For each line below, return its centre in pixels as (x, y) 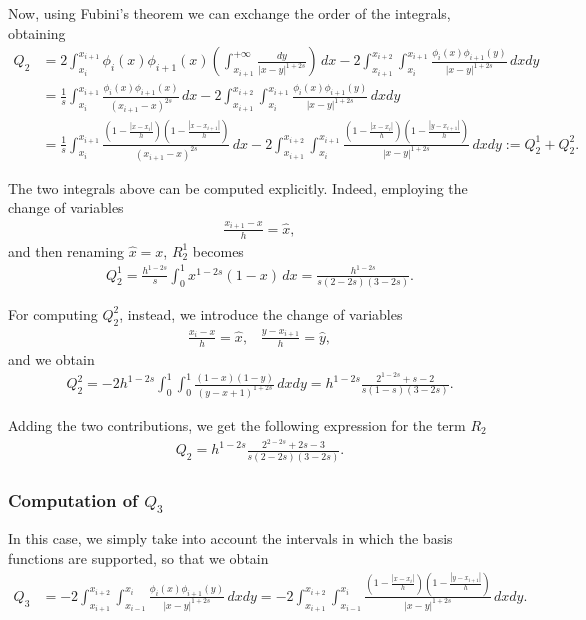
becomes (218, 250)
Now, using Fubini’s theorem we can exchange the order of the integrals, (229, 13)
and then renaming (66, 250)
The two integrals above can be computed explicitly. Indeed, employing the (238, 187)
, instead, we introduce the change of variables (261, 313)
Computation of (73, 499)
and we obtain (51, 358)
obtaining (37, 32)
